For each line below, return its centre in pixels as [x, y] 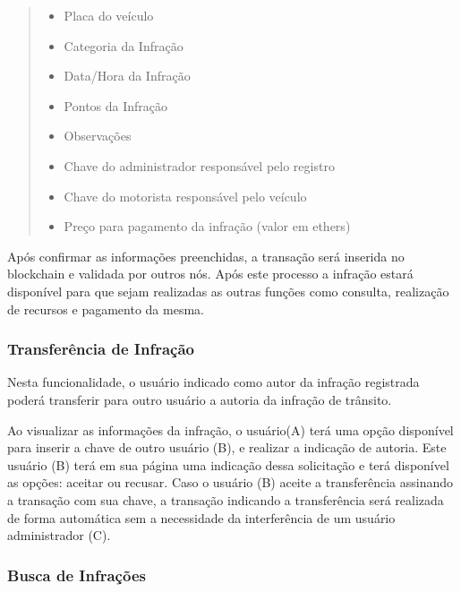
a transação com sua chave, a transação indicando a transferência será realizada [226, 499]
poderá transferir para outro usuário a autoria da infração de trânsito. [200, 399]
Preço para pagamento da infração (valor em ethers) [207, 226]
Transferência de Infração [101, 349]
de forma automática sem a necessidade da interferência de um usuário [201, 517]
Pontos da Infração [116, 105]
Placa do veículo [109, 15]
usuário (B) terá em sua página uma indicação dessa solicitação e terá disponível [228, 464]
